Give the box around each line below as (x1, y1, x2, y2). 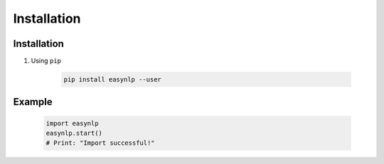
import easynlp (46, 119, 99, 127)
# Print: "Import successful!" (46, 139, 156, 147)
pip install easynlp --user (63, 75, 161, 84)
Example (13, 96, 53, 108)
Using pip (31, 57, 62, 65)
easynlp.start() (46, 129, 103, 138)
